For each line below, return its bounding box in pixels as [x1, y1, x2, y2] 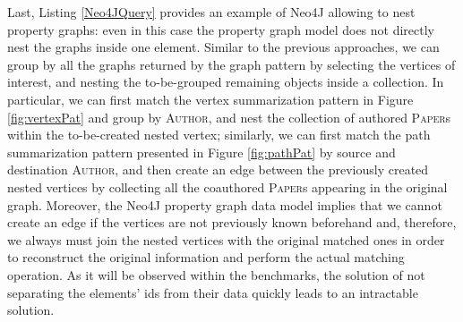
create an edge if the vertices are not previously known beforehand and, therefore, [7, 213, 457, 232]
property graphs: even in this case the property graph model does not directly [7, 20, 434, 38]
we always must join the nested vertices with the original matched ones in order [7, 230, 445, 249]
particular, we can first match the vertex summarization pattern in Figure [7, 89, 414, 108]
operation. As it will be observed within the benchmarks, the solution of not [7, 265, 425, 284]
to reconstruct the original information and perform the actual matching [7, 248, 405, 267]
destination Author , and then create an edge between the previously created [7, 160, 429, 179]
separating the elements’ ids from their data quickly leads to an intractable [7, 283, 418, 301]
